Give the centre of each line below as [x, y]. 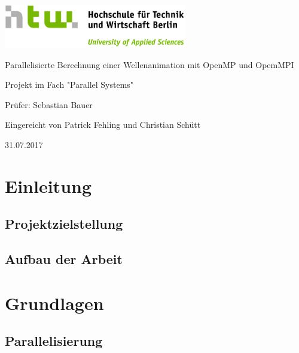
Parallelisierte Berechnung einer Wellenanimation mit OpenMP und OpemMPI [149, 64]
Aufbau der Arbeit [64, 259]
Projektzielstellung [64, 224]
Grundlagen [54, 303]
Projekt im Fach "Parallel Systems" [69, 85]
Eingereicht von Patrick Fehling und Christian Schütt [103, 125]
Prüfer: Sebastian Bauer [49, 104]
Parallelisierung [54, 341]
